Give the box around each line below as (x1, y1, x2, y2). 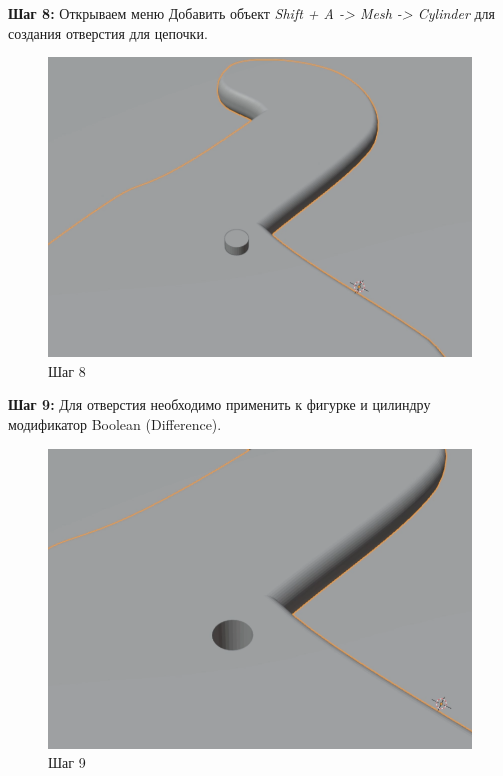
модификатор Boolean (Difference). (8, 413, 222, 434)
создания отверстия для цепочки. (8, 22, 208, 43)
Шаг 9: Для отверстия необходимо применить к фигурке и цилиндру (8, 394, 431, 415)
